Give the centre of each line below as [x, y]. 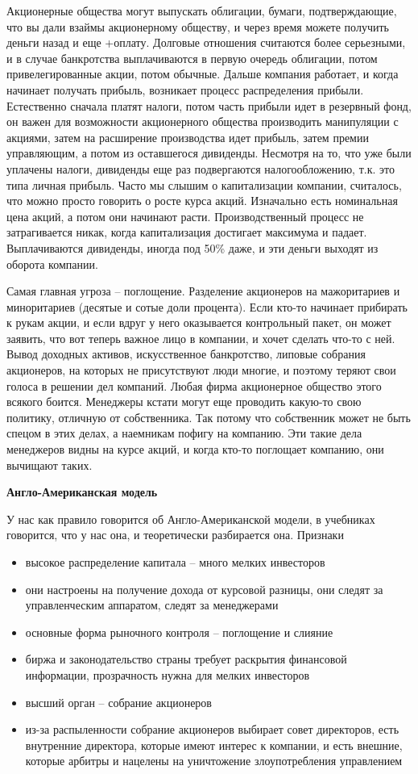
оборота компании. [52, 264]
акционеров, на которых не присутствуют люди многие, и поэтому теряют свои [201, 370]
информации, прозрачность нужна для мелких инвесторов [167, 674]
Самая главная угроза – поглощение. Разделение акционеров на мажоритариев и [203, 291]
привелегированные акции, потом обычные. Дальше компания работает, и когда [203, 74]
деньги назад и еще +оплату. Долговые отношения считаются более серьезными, [206, 42]
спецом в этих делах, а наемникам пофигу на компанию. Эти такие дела [184, 433]
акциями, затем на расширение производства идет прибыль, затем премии [188, 137]
